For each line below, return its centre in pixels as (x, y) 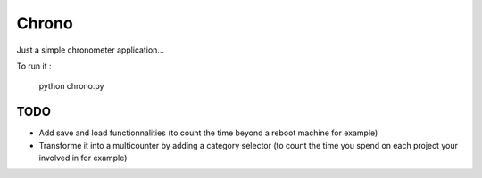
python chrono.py (71, 86)
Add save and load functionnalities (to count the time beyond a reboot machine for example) (208, 133)
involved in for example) (83, 158)
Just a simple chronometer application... (91, 50)
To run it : (34, 66)
